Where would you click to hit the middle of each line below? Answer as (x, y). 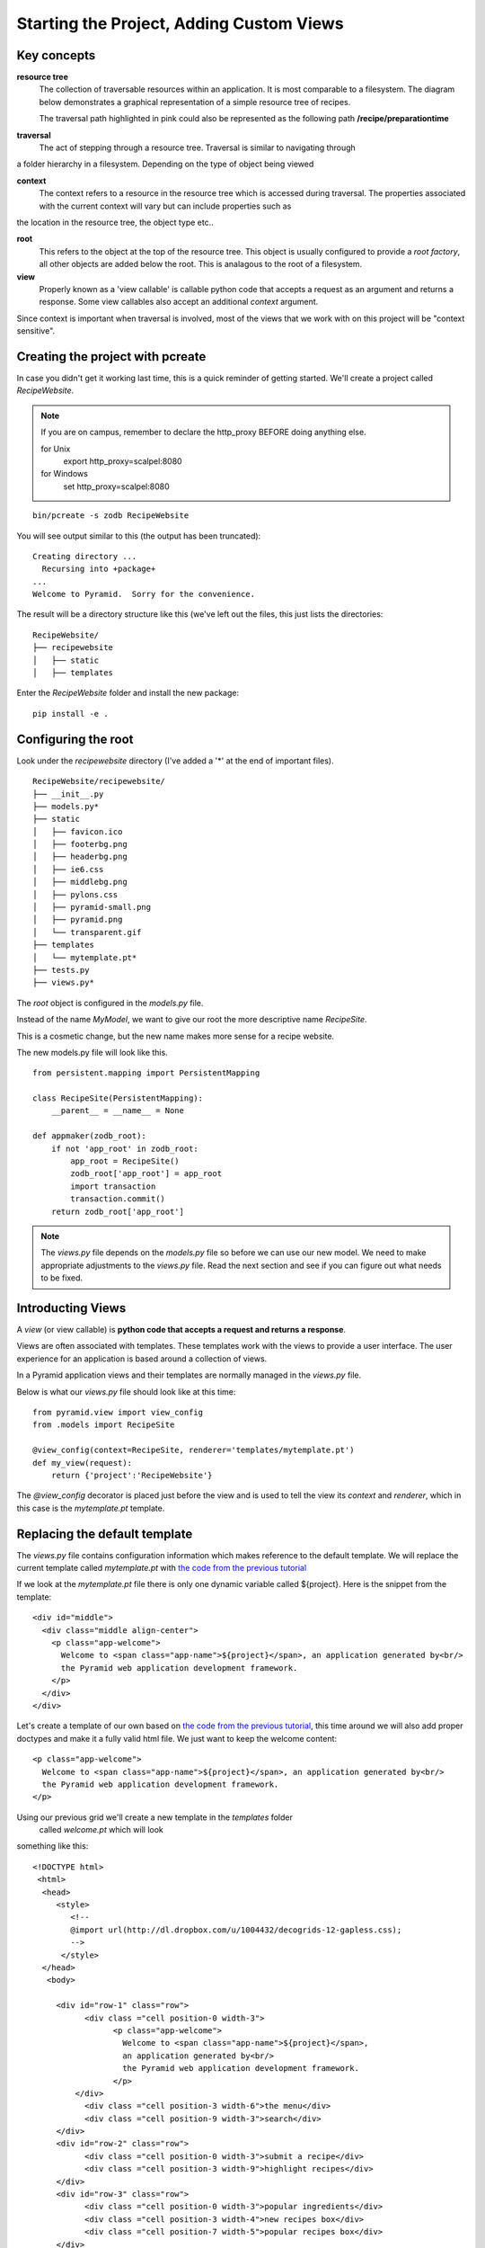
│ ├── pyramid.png (78, 920)
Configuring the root (75, 739)
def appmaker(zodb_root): (90, 1136)
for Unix (56, 449)
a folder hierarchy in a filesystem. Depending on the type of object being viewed (165, 164)
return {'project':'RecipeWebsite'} (132, 1475)
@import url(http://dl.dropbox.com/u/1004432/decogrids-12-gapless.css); (236, 1930)
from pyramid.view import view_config (118, 1413)
